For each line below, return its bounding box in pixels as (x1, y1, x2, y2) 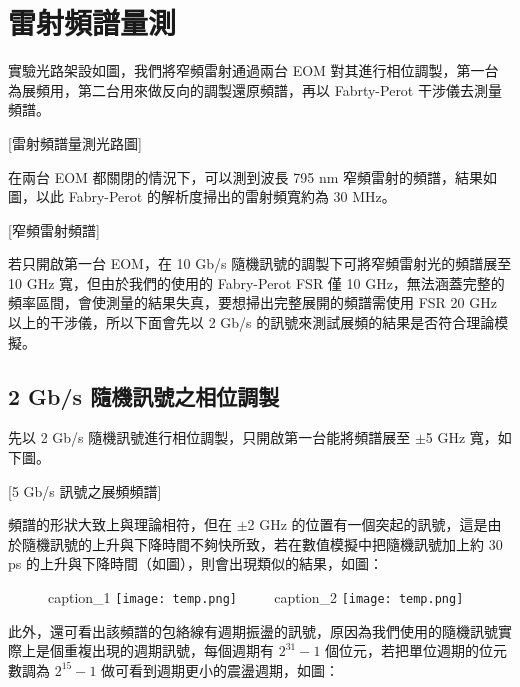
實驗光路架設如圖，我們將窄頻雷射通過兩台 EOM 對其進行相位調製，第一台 (8, 60, 499, 81)
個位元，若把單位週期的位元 (325, 640, 508, 661)
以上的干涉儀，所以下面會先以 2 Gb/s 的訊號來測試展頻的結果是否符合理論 (8, 312, 495, 333)
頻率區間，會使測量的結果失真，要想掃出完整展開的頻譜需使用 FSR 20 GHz (8, 292, 497, 313)
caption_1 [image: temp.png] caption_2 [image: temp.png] (48, 587, 464, 608)
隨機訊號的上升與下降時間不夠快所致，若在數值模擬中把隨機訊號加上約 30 (21, 533, 503, 554)
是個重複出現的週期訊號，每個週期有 (35, 640, 274, 661)
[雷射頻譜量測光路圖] (8, 132, 142, 153)
